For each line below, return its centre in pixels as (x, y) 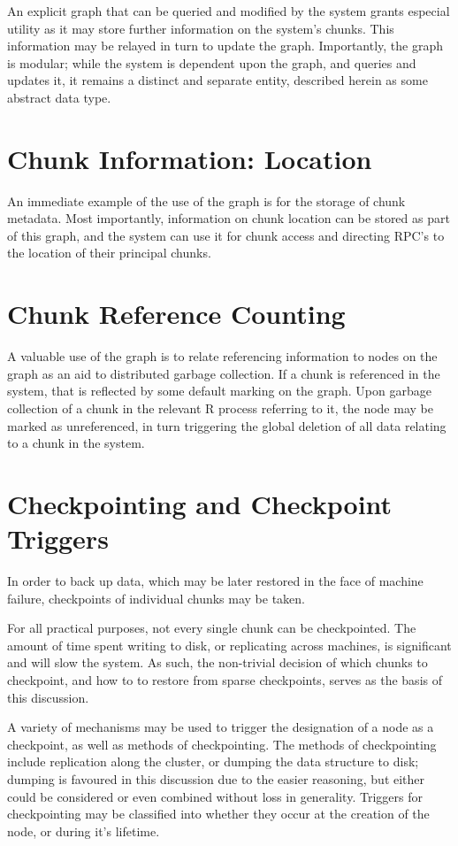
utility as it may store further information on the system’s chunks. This (201, 28)
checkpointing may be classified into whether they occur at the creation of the (218, 814)
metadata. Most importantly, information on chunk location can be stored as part (229, 218)
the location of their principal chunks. (109, 253)
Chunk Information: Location (190, 158)
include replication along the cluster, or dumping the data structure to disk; (213, 761)
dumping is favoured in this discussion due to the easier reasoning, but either (216, 779)
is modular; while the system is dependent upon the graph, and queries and (212, 62)
